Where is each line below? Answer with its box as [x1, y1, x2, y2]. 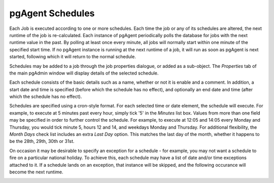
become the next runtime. [9, 169, 63, 175]
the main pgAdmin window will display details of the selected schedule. [9, 70, 159, 76]
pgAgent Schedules [9, 8, 95, 19]
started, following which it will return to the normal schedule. [9, 54, 136, 60]
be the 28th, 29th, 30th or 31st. [9, 138, 75, 144]
